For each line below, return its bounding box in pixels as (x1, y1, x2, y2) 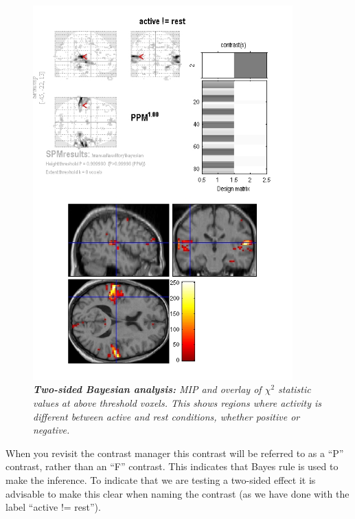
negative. (33, 423, 70, 437)
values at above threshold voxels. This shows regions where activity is (33, 396, 321, 410)
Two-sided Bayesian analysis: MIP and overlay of (33, 382, 262, 396)
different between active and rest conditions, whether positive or (33, 409, 300, 423)
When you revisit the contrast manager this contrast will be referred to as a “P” (5, 445, 344, 460)
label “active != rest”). (5, 500, 101, 514)
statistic (278, 382, 311, 396)
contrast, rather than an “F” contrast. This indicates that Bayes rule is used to (5, 459, 339, 474)
